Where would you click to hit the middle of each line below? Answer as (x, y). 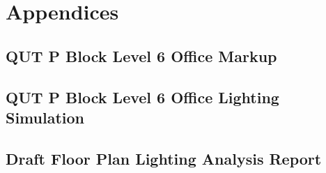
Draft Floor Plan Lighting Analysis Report (164, 158)
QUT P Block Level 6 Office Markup (141, 55)
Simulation (45, 117)
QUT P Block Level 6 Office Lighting (142, 97)
